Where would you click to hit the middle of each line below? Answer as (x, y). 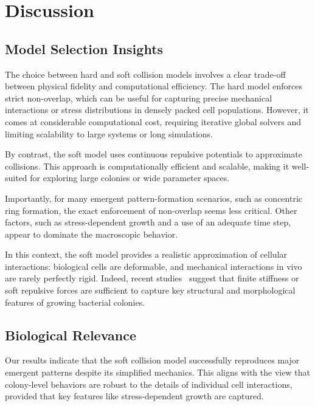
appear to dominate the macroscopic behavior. (92, 234)
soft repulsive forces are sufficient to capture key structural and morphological (150, 290)
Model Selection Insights (84, 48)
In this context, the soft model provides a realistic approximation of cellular (146, 254)
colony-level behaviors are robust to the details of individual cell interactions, (149, 384)
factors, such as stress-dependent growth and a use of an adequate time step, (148, 222)
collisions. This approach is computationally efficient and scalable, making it (147, 166)
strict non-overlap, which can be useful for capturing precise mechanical (139, 98)
